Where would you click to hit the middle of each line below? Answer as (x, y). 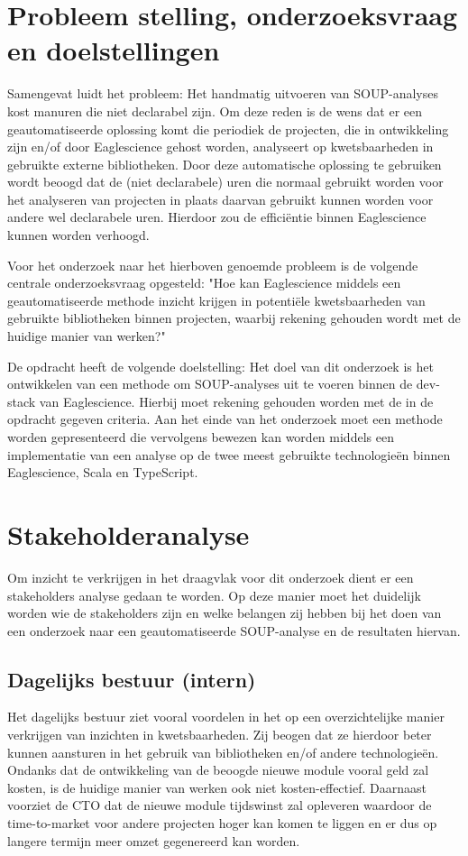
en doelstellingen (114, 50)
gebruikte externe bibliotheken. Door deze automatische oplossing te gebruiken (225, 164)
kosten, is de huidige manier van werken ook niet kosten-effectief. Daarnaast (217, 787)
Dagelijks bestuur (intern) (132, 679)
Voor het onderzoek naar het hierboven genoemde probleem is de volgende (213, 265)
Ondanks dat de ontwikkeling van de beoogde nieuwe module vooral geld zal (218, 770)
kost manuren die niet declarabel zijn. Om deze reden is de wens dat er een (215, 110)
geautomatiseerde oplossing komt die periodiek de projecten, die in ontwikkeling (228, 129)
